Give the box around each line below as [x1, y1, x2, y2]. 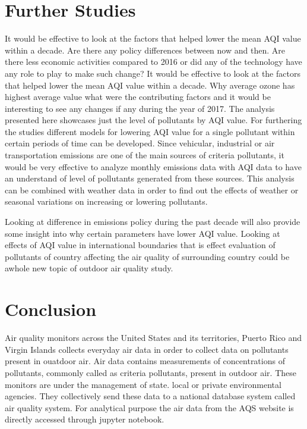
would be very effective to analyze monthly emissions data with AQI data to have [5, 160, 302, 173]
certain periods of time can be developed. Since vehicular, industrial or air [5, 137, 275, 149]
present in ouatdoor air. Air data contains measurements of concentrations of [5, 355, 285, 367]
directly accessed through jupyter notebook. [5, 413, 164, 425]
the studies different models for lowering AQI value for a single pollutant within [5, 125, 295, 137]
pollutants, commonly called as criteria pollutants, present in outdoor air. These [5, 366, 296, 378]
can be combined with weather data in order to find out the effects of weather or [5, 183, 299, 196]
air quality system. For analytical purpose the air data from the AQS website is [5, 401, 294, 414]
